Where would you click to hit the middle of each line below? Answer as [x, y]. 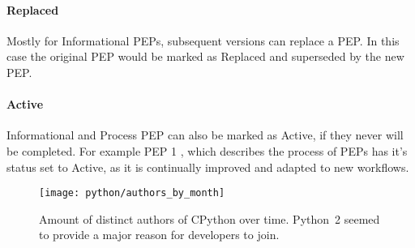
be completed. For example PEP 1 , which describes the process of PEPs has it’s [207, 150]
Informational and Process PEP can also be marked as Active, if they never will [205, 135]
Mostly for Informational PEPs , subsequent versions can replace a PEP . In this [203, 40]
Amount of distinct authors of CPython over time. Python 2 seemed [210, 218]
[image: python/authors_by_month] [132, 193]
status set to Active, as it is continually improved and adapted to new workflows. [208, 167]
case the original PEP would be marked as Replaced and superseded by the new [205, 56]
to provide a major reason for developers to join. [159, 235]
